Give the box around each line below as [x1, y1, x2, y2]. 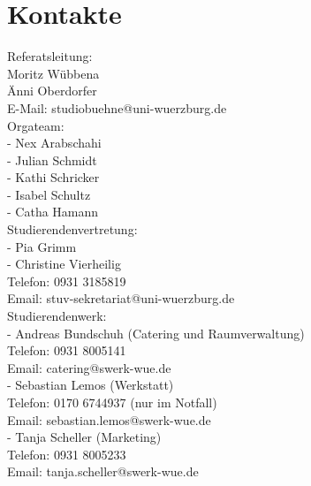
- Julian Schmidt [7, 150, 97, 169]
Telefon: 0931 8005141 [7, 341, 126, 360]
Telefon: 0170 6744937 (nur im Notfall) [7, 393, 217, 411]
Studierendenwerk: [7, 307, 107, 325]
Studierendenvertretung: [7, 220, 138, 239]
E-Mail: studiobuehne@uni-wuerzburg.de [7, 98, 227, 117]
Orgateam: [7, 116, 64, 134]
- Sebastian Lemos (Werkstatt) [7, 376, 174, 394]
